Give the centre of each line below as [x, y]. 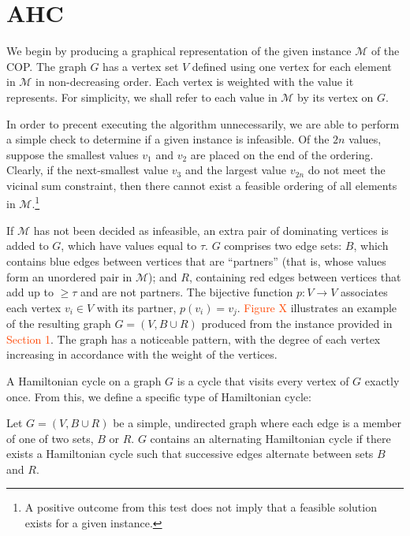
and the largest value [236, 170]
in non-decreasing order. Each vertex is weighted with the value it [195, 82]
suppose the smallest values [73, 154]
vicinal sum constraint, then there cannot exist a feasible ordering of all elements [202, 185]
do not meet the [347, 170]
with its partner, [136, 307]
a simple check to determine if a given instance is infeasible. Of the [168, 139]
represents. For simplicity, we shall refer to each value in [142, 97]
